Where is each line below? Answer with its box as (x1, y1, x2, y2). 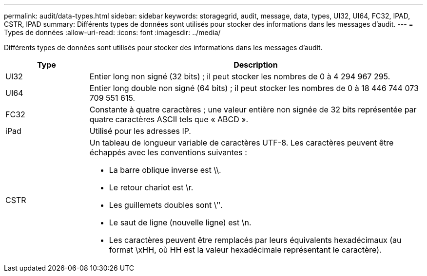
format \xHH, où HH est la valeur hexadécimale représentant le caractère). (109, 245, 382, 255)
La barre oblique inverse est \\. (109, 165, 221, 175)
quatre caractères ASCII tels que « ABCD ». (89, 114, 249, 124)
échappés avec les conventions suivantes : (89, 147, 247, 157)
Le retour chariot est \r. (109, 183, 194, 192)
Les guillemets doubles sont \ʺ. (109, 200, 223, 210)
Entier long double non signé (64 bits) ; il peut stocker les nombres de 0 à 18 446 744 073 (89, 83, 419, 93)
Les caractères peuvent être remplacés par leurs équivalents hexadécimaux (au (109, 235, 402, 245)
